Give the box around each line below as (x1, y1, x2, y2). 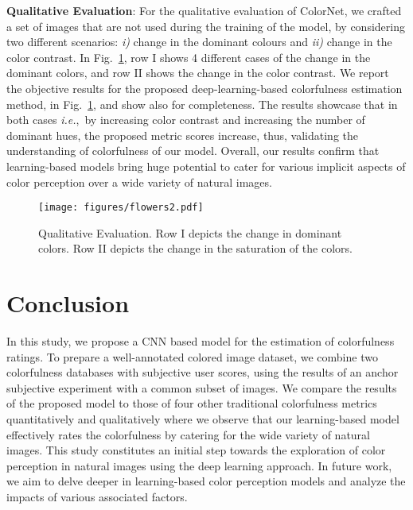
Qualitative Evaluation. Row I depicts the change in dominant (38, 224, 342, 241)
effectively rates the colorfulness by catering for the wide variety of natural (6, 426, 371, 442)
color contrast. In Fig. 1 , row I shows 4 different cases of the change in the (6, 48, 371, 65)
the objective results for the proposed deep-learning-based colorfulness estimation (6, 79, 403, 96)
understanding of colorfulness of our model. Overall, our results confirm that (6, 142, 380, 159)
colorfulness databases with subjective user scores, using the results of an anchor (6, 364, 399, 381)
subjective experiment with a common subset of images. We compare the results (6, 379, 397, 396)
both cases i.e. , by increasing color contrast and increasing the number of (6, 111, 365, 128)
